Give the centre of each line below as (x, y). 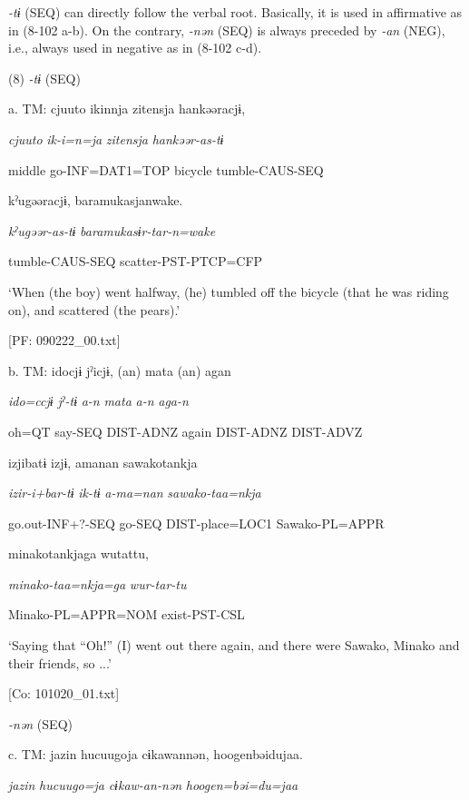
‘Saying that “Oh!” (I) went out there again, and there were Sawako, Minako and (234, 645)
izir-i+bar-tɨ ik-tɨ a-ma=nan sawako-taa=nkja (135, 493)
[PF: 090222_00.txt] (64, 340)
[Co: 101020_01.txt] (64, 693)
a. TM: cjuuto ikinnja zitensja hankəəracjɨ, (127, 109)
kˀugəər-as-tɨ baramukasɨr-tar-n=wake (112, 230)
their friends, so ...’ (60, 662)
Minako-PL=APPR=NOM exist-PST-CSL (127, 614)
